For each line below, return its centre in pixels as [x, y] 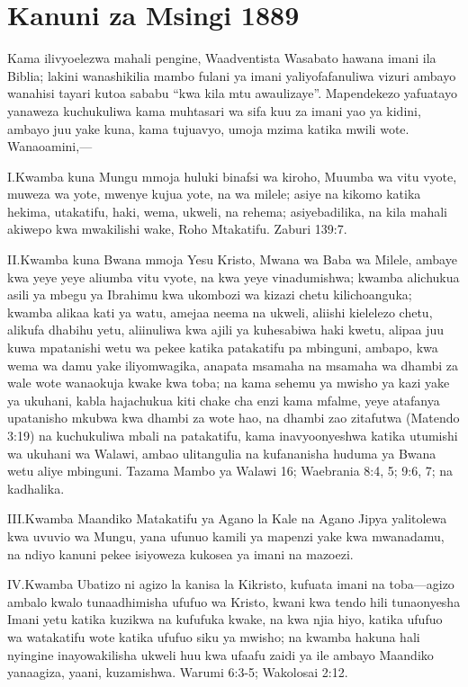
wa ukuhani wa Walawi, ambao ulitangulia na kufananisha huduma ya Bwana [222, 453]
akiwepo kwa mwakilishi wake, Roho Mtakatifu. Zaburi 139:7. [177, 229]
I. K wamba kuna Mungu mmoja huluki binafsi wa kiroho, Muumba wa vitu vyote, [232, 176]
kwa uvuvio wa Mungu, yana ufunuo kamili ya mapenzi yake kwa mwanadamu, [226, 535]
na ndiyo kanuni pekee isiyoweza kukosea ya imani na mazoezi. [180, 553]
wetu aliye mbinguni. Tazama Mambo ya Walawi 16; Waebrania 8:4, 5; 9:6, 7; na [230, 471]
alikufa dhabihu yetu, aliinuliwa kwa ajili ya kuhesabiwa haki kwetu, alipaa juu [226, 330]
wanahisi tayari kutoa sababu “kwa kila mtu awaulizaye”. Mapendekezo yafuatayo [232, 93]
